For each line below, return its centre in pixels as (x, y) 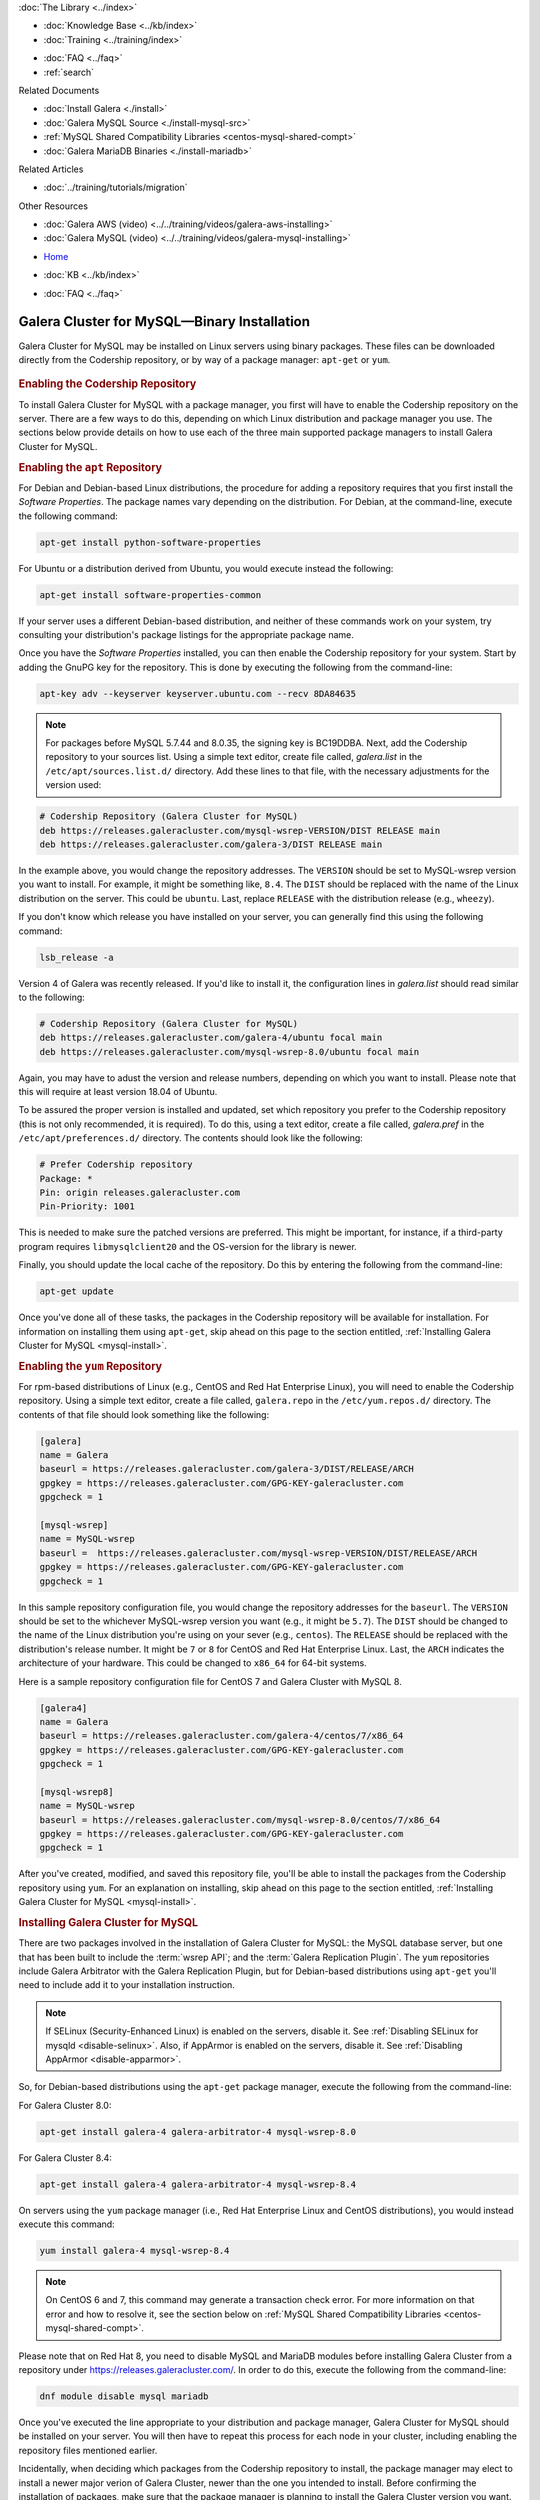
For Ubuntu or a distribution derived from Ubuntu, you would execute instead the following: (206, 568)
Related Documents (59, 90)
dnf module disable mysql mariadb (124, 2396)
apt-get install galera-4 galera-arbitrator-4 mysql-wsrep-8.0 (198, 2131)
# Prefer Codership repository (116, 1164)
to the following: (51, 997)
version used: (73, 785)
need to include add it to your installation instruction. (126, 1985)
